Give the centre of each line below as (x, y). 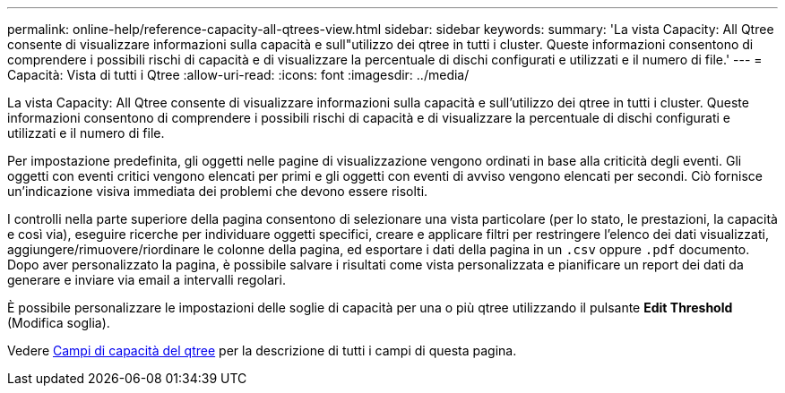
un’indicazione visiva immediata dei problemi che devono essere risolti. (218, 191)
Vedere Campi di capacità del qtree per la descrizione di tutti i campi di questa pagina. (262, 350)
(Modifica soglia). (59, 323)
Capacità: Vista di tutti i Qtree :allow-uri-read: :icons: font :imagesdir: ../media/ (238, 75)
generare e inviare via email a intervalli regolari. (147, 280)
